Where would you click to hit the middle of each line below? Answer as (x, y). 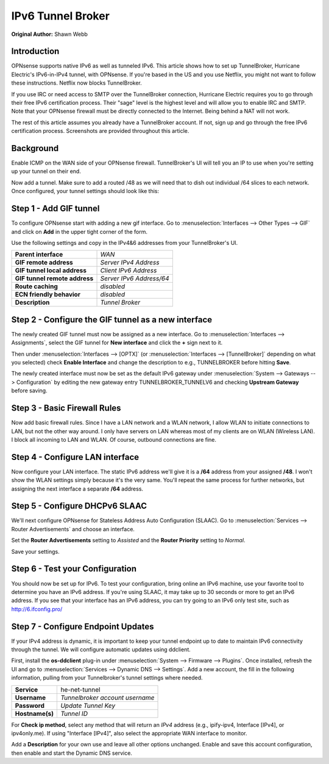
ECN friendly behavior (48, 294)
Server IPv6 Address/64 (135, 278)
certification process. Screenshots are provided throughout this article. (100, 131)
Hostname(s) (34, 713)
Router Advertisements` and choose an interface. (73, 529)
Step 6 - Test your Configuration (74, 569)
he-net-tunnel (80, 690)
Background (35, 148)
